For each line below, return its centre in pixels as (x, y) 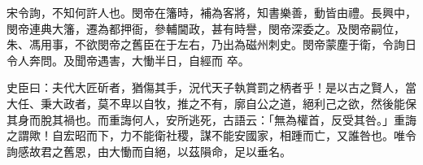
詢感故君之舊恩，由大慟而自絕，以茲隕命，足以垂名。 (149, 151)
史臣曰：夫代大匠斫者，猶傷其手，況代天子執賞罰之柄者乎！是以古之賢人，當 (211, 87)
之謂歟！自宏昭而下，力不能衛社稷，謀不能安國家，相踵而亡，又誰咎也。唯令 (211, 135)
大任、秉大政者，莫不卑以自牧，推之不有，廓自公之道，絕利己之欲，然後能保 (211, 103)
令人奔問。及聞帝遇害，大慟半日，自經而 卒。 (128, 60)
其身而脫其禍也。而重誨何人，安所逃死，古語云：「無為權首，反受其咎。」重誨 (211, 119)
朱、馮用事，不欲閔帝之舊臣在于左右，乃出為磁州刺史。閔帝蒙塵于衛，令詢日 (211, 44)
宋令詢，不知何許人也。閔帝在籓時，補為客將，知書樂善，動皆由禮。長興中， (211, 12)
